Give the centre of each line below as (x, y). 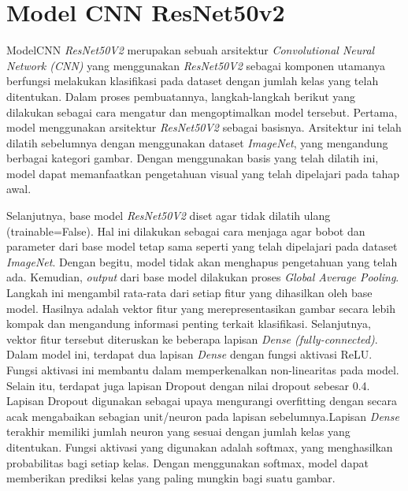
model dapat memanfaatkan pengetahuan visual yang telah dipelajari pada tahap (203, 173)
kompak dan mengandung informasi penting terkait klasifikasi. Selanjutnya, (189, 324)
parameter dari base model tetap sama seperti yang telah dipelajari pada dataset (202, 246)
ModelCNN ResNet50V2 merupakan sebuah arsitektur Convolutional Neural (191, 50)
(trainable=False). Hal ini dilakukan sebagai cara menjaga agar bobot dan (186, 231)
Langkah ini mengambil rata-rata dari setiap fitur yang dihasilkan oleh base (189, 293)
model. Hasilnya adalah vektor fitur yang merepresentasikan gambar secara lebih (201, 308)
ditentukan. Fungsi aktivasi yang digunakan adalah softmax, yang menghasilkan (200, 446)
